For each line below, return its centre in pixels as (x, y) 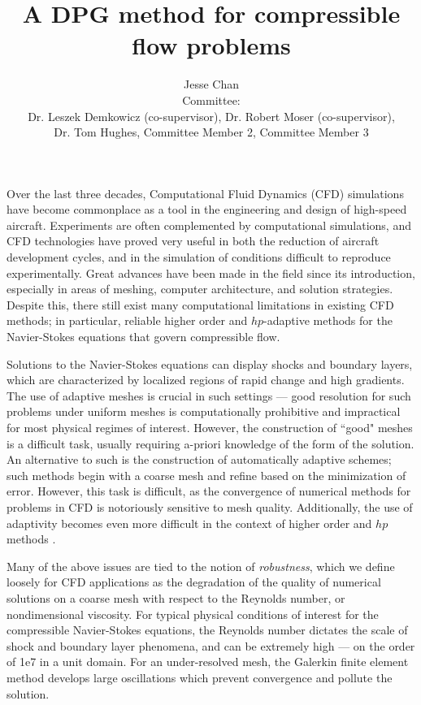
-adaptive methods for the (328, 320)
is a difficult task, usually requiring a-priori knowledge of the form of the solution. (210, 443)
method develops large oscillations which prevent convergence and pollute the (200, 677)
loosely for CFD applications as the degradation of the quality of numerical (194, 582)
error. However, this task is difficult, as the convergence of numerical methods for (209, 491)
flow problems (211, 45)
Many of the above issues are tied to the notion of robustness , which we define (201, 566)
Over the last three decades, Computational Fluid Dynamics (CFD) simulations (205, 193)
